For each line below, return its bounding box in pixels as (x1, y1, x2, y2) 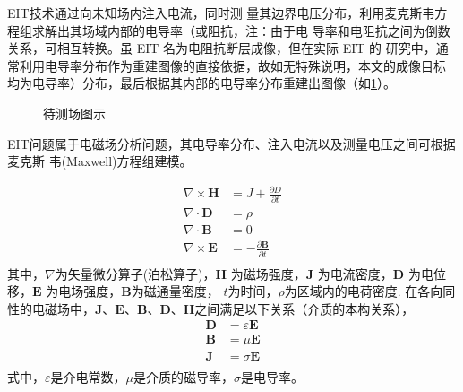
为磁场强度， (230, 264, 306, 283)
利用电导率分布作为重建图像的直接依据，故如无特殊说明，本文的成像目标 (19, 56, 446, 74)
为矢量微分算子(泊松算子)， (55, 264, 216, 283)
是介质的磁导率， (133, 368, 234, 387)
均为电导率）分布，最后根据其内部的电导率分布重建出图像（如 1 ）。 (7, 74, 396, 92)
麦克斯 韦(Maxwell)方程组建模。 (7, 152, 193, 170)
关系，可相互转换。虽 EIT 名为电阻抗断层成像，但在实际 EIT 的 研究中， (7, 39, 436, 57)
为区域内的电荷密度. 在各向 (284, 282, 443, 301)
